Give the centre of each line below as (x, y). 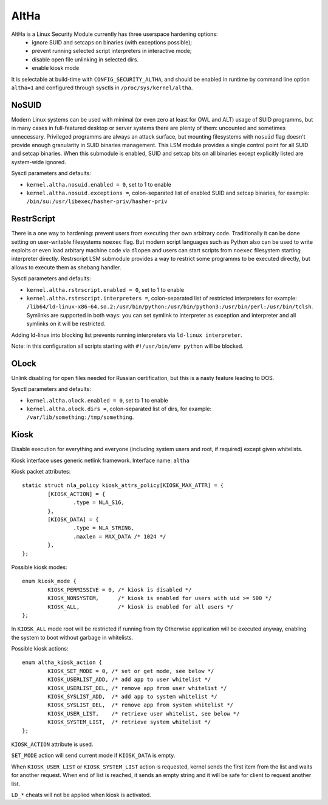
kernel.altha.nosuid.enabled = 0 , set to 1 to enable (99, 184)
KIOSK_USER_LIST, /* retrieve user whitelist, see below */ (144, 713)
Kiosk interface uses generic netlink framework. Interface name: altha (100, 460)
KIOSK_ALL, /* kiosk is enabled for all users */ (141, 607)
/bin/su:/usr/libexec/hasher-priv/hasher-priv (97, 202)
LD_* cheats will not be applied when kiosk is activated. (81, 795)
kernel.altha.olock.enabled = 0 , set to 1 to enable (97, 400)
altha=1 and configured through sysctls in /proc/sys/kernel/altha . (102, 88)
